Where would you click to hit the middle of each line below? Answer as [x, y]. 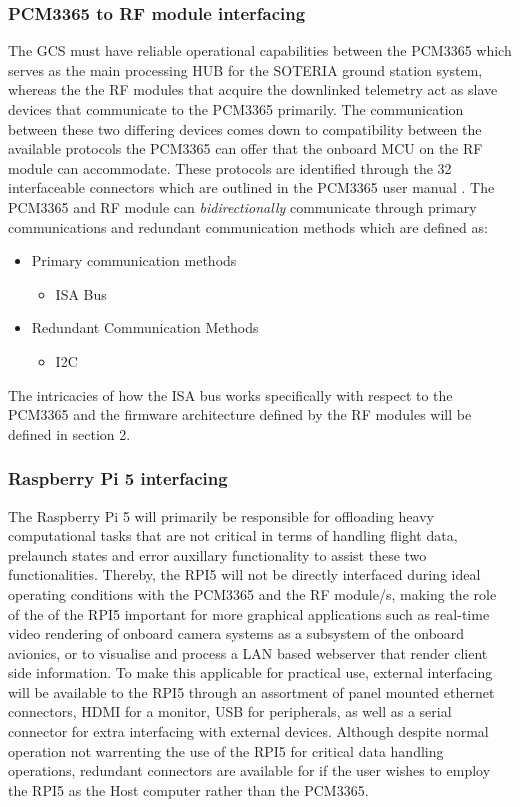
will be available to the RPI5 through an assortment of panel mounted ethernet [251, 691]
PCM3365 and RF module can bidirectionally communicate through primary [242, 206]
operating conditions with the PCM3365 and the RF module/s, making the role [252, 593]
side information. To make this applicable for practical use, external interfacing [250, 672]
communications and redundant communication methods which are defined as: [248, 226]
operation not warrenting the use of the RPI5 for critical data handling [226, 750]
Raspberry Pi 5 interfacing [118, 478]
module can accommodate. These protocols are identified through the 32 [230, 167]
